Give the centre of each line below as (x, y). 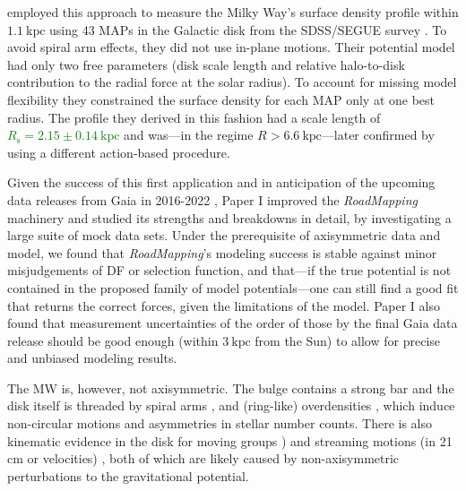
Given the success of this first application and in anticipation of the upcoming (221, 182)
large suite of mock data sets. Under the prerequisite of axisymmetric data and (224, 235)
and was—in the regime (189, 135)
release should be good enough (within (113, 340)
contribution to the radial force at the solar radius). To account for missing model (232, 82)
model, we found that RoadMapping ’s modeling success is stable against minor (222, 252)
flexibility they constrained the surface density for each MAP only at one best (221, 99)
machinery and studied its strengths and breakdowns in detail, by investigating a (229, 217)
